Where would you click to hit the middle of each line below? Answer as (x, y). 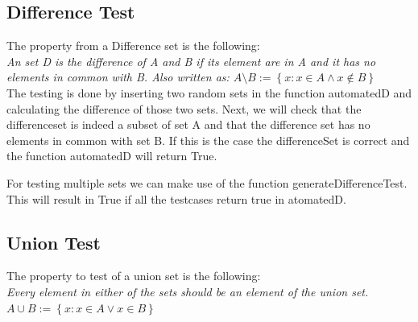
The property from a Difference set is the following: (133, 45)
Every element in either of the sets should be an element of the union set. (188, 291)
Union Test (54, 242)
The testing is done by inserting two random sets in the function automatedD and (209, 92)
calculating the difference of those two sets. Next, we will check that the (184, 108)
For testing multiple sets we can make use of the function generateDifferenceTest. (207, 182)
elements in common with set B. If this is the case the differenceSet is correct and (208, 140)
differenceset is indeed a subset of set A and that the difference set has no (188, 124)
